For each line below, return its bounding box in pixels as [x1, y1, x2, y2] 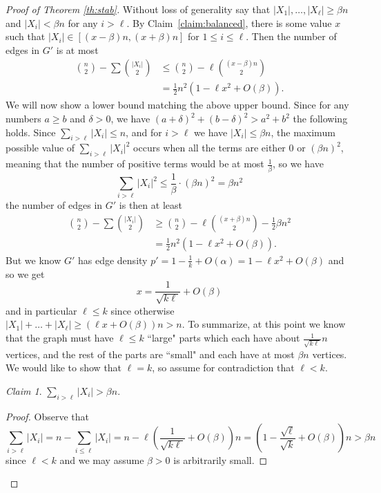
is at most [56, 42, 99, 57]
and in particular [6, 303, 77, 317]
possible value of [6, 140, 75, 155]
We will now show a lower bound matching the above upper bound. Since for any [6, 97, 349, 112]
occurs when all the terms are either [133, 140, 286, 155]
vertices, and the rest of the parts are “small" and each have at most [6, 346, 295, 361]
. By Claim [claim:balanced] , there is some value [126, 15, 332, 30]
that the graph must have [6, 331, 114, 345]
